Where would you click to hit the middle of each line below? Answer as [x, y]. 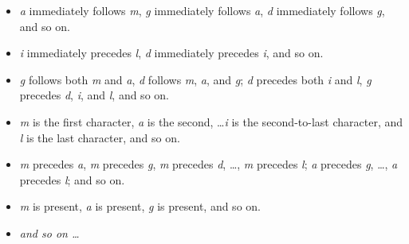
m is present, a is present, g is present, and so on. [140, 206]
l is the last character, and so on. [100, 137]
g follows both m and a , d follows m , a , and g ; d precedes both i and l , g [195, 79]
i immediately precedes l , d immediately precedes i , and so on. [171, 53]
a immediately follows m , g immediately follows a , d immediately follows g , [202, 10]
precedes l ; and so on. [72, 179]
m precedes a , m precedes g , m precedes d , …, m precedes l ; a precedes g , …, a [208, 164]
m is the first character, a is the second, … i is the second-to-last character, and [211, 121]
